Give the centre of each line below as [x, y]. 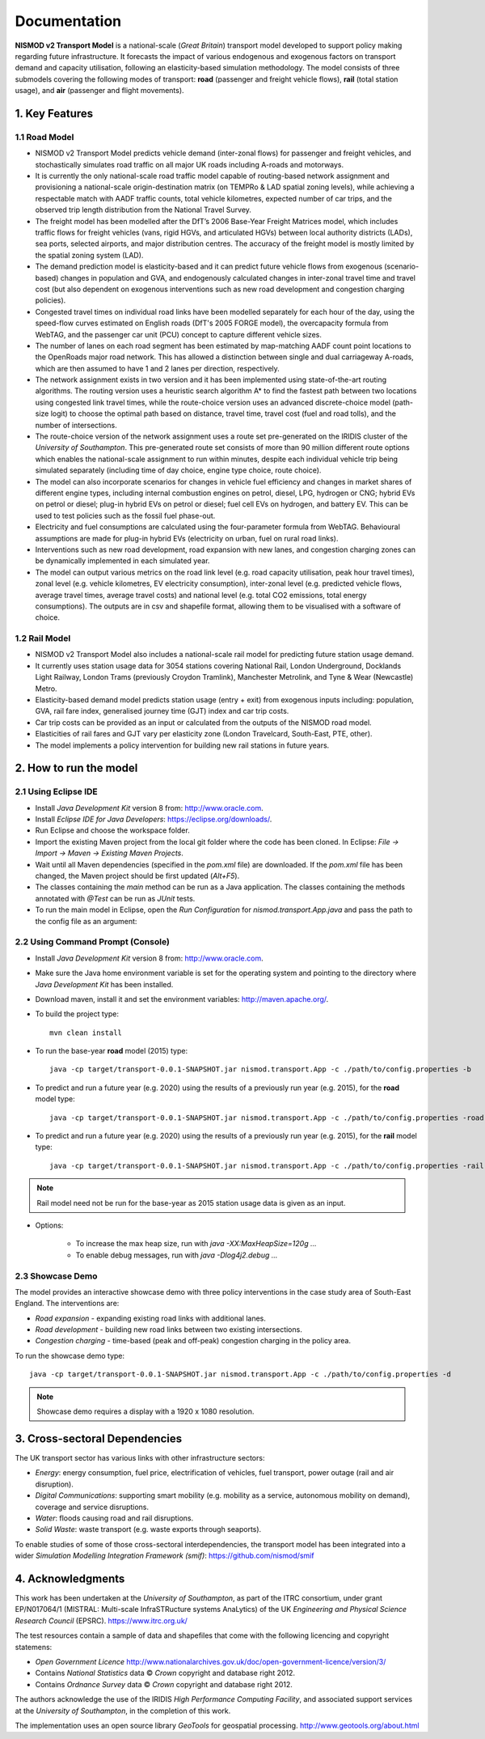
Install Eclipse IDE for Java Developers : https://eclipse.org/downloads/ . [154, 819]
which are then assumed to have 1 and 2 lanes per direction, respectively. [158, 368]
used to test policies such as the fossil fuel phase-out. [125, 515]
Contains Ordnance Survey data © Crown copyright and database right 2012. [164, 1684]
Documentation [68, 21]
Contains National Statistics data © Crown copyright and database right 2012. [165, 1673]
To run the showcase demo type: [70, 1355]
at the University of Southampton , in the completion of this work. [123, 1711]
